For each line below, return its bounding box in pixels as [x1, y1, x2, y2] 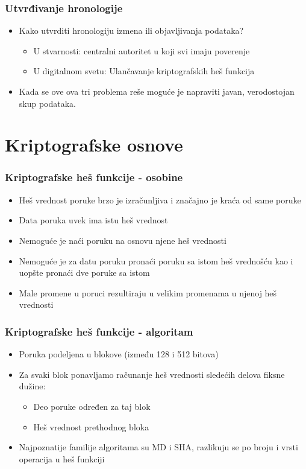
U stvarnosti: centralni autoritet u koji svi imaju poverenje [33, 44, 250, 57]
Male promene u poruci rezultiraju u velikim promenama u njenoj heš [19, 286, 277, 299]
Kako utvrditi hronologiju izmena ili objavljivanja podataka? [19, 24, 244, 37]
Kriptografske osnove [5, 132, 183, 157]
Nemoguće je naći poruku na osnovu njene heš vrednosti [19, 234, 226, 246]
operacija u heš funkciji [19, 452, 105, 465]
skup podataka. [19, 97, 76, 109]
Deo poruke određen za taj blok [33, 400, 151, 412]
